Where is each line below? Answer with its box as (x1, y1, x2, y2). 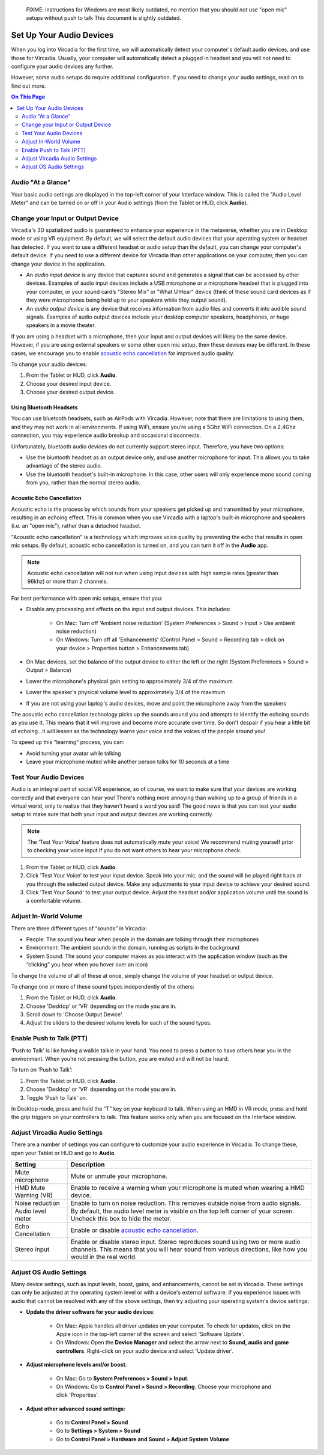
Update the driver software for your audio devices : (26, 1308, 155, 1316)
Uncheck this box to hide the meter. (70, 1215, 172, 1223)
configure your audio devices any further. (11, 63, 114, 70)
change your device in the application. (11, 260, 106, 267)
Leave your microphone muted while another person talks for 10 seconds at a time (26, 758, 230, 765)
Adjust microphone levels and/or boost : (26, 1361, 127, 1368)
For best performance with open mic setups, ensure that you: (11, 594, 163, 602)
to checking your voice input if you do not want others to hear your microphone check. (27, 847, 242, 854)
